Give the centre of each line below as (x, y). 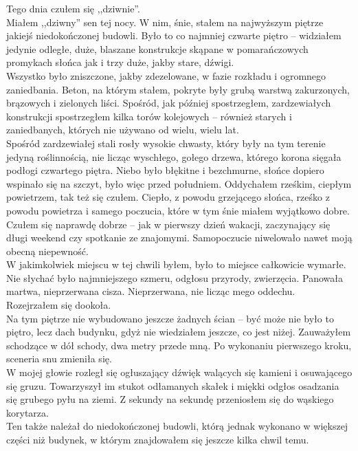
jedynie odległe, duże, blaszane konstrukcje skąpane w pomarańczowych (157, 48)
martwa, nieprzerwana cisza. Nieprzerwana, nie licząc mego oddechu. (151, 291)
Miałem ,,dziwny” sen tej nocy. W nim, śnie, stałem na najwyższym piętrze (165, 22)
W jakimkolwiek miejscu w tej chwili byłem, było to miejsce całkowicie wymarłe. (176, 264)
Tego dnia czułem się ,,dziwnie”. (73, 8)
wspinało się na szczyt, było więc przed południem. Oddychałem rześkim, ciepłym (179, 183)
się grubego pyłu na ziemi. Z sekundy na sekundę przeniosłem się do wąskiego (170, 399)
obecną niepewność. (47, 251)
